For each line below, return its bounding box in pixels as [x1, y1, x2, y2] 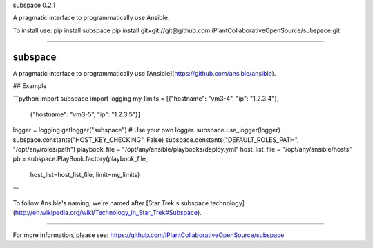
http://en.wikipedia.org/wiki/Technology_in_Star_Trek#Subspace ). [15, 208, 202, 216]
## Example [12, 82, 47, 90]
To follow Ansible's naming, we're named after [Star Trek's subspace [12, 198, 209, 207]
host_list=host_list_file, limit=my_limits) [30, 170, 140, 178]
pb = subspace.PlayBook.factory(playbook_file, [12, 155, 148, 163]
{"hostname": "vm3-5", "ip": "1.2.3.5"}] [30, 110, 141, 118]
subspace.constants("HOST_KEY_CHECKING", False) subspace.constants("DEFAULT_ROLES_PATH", [12, 135, 300, 144]
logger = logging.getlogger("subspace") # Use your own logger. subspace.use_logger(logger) [12, 126, 281, 134]
